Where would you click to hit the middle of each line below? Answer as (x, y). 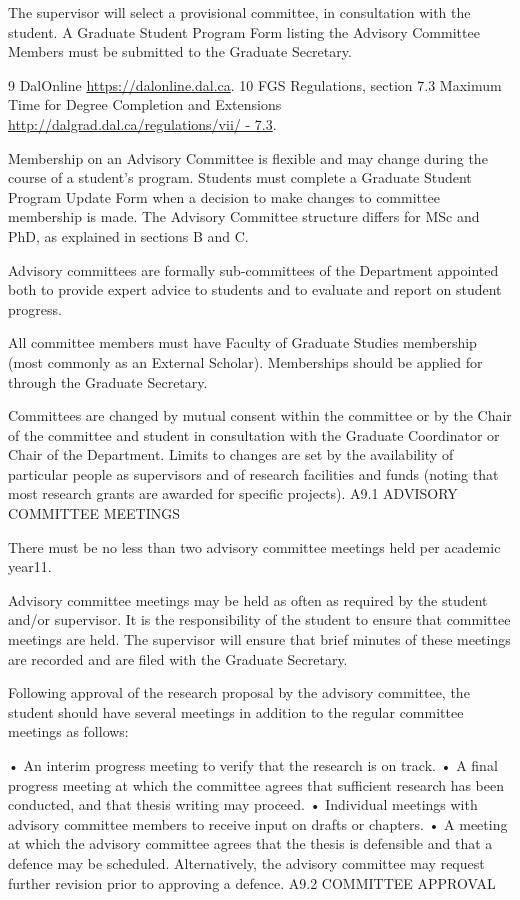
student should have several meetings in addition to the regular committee (236, 711)
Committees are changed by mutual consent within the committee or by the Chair (260, 415)
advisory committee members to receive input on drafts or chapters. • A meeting (258, 823)
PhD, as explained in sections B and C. (128, 235)
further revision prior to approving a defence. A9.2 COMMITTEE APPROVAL (252, 882)
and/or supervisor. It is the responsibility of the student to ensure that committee (259, 619)
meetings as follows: (68, 731)
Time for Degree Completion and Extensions (145, 104)
